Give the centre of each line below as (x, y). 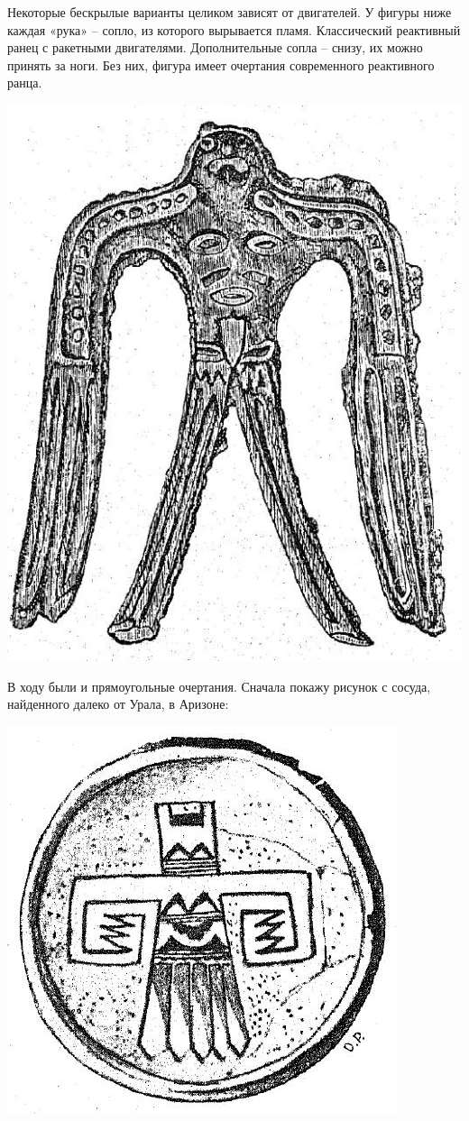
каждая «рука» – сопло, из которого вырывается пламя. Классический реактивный (234, 29)
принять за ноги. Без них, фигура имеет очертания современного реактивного (221, 64)
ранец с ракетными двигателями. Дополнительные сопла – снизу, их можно (215, 47)
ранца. (25, 83)
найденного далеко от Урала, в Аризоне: (118, 704)
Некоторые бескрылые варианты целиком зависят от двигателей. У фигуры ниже (230, 12)
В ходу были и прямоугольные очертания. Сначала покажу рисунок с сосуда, (219, 686)
